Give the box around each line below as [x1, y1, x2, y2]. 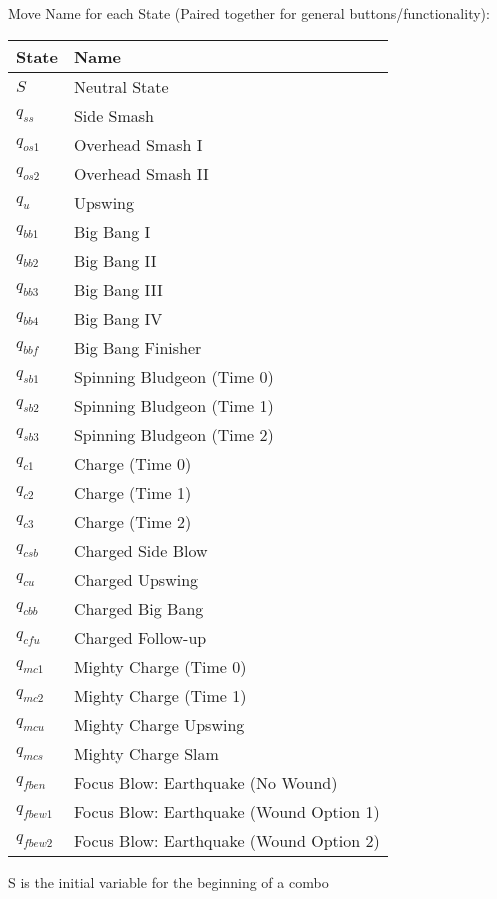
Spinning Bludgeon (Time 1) [73, 393, 274, 417]
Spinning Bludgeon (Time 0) [73, 364, 274, 388]
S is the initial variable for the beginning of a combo [8, 871, 329, 892]
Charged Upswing [73, 567, 199, 591]
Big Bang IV [73, 306, 163, 330]
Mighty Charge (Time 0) [73, 654, 247, 678]
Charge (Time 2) [73, 509, 192, 533]
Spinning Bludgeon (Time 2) [73, 422, 274, 446]
